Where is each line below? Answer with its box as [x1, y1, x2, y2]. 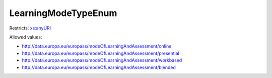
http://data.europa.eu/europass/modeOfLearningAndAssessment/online [22, 43, 172, 49]
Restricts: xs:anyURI [9, 25, 51, 31]
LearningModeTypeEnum [9, 7, 117, 18]
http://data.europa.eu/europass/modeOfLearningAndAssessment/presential [22, 50, 180, 56]
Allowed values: [9, 34, 42, 40]
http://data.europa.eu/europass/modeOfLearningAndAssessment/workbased [22, 57, 182, 63]
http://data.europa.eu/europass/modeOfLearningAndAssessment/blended [22, 64, 176, 70]
